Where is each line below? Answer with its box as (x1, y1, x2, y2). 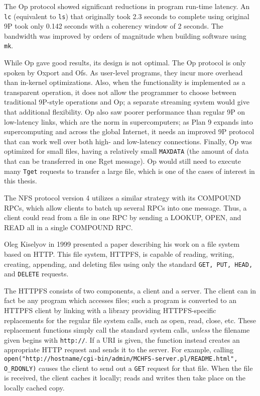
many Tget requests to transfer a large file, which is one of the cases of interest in (4, 165, 255, 176)
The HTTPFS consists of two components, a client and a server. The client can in (4, 285, 256, 295)
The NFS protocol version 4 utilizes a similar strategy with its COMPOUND (4, 192, 241, 203)
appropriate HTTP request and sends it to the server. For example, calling (4, 344, 234, 355)
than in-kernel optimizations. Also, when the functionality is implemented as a (4, 77, 245, 87)
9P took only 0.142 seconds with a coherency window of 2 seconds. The (4, 21, 223, 31)
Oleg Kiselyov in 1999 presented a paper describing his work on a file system (4, 239, 240, 249)
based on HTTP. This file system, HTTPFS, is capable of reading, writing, (4, 248, 234, 259)
